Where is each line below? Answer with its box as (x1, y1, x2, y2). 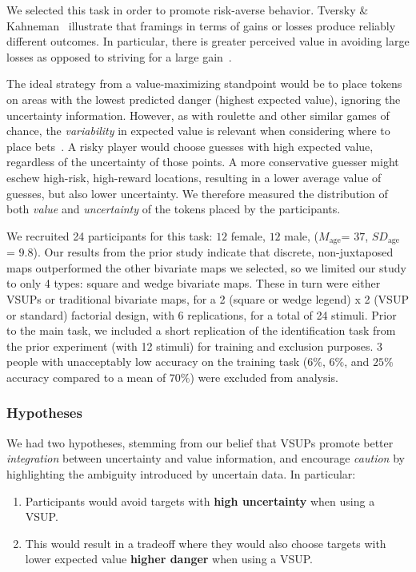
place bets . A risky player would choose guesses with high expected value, (6, 137, 374, 154)
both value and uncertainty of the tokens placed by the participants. (6, 201, 341, 217)
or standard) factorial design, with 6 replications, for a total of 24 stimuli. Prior (6, 306, 397, 323)
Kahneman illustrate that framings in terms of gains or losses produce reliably (6, 17, 396, 34)
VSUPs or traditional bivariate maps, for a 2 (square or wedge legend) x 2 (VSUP (6, 290, 409, 307)
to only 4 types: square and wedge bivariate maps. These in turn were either (6, 275, 381, 292)
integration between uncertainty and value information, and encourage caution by (6, 450, 405, 467)
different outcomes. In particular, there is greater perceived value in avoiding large (6, 33, 410, 50)
